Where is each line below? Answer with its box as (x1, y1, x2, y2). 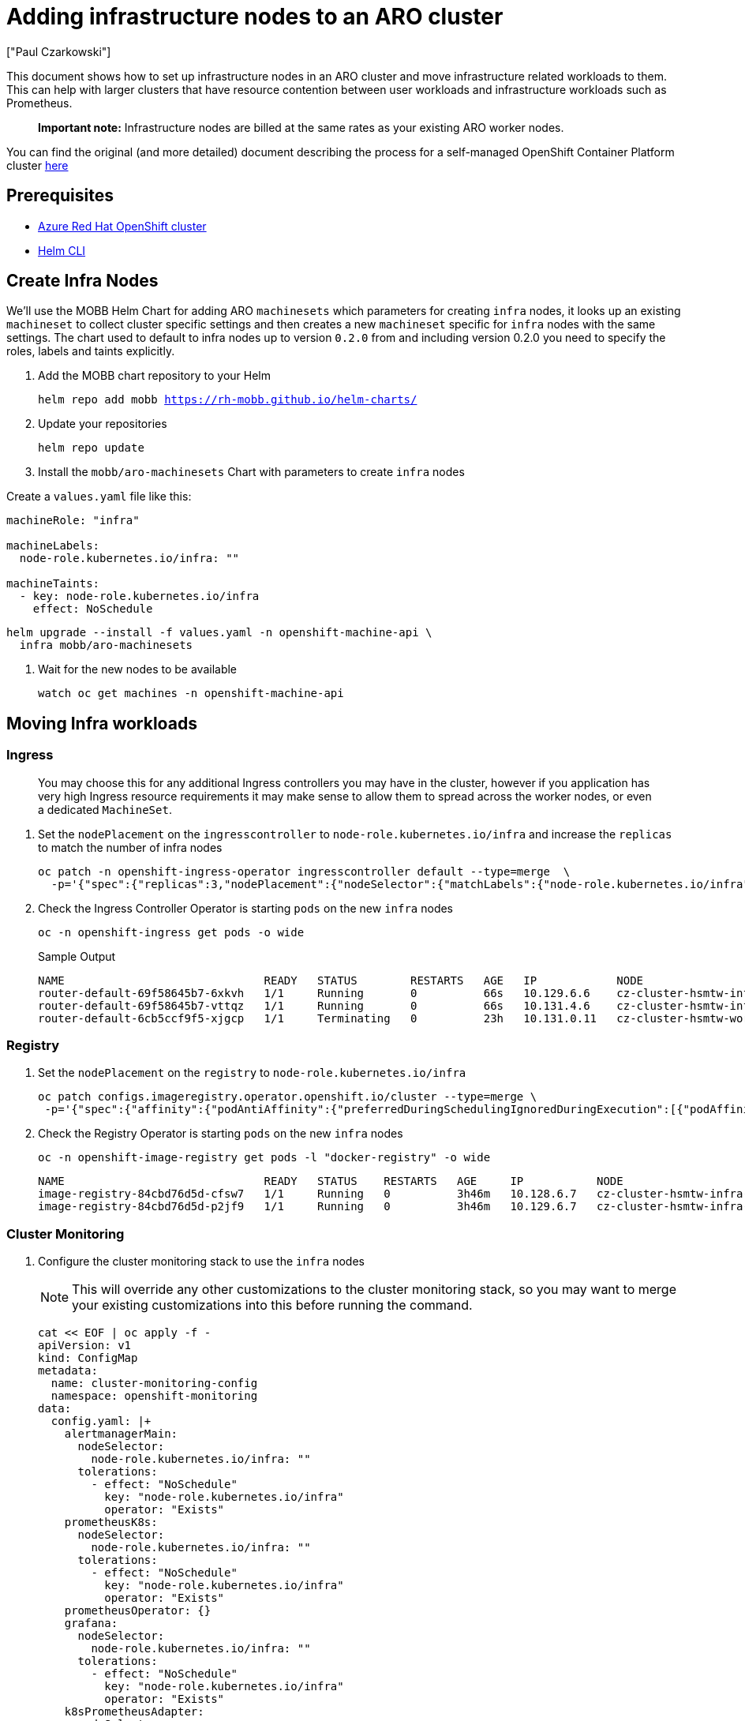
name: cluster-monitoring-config (51, 1377, 258, 1390)
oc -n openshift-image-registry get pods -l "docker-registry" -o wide (38, 1151, 491, 1164)
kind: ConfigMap (38, 1352, 138, 1365)
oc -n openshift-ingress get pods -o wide (38, 925, 305, 939)
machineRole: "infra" (6, 514, 140, 527)
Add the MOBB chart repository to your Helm (38, 369, 271, 383)
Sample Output (38, 949, 116, 963)
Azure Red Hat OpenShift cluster (38, 219, 207, 233)
